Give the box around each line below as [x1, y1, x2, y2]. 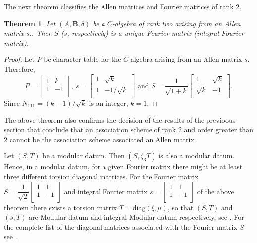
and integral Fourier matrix [64, 186, 148, 196]
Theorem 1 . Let [4, 18, 56, 28]
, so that [167, 202, 194, 212]
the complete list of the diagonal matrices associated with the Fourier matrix [4, 221, 237, 232]
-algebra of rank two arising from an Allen [112, 18, 241, 28]
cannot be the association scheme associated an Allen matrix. [9, 134, 196, 144]
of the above [197, 186, 234, 196]
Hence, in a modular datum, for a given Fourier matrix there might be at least [4, 161, 243, 172]
